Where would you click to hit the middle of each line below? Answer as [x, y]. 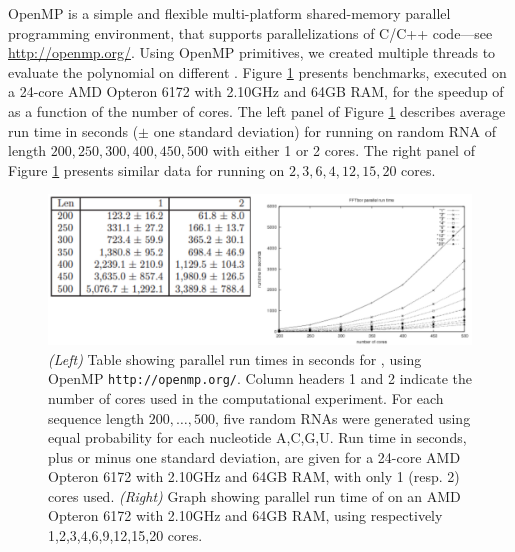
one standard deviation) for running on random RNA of [324, 130]
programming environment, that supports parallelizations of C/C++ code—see [250, 32]
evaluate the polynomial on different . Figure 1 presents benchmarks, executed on [257, 71]
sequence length [96, 417]
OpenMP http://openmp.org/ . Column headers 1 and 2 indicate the [260, 378]
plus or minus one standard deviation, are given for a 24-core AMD [254, 456]
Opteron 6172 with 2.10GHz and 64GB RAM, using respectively [245, 515]
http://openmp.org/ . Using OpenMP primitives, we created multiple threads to [252, 52]
